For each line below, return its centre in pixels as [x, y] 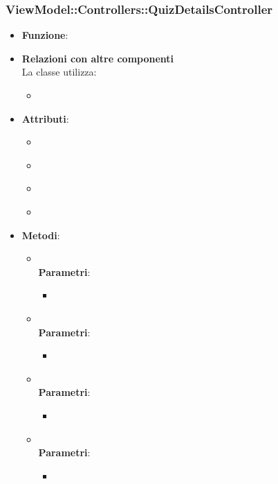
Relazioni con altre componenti [98, 58]
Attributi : [45, 118]
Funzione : [45, 35]
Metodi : [41, 235]
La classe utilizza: [59, 72]
